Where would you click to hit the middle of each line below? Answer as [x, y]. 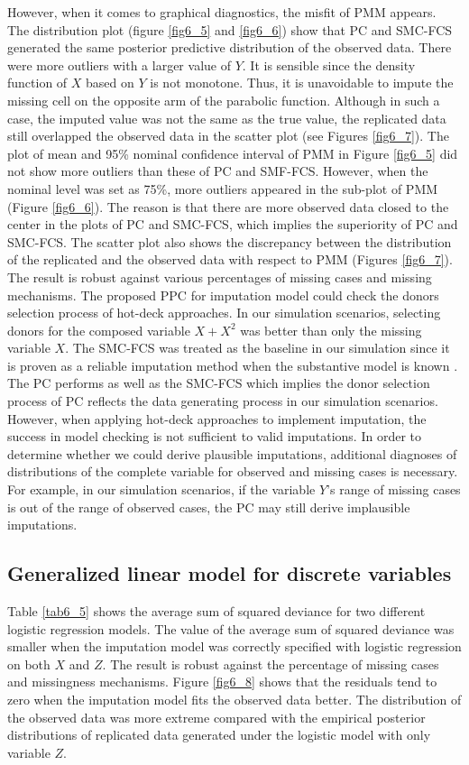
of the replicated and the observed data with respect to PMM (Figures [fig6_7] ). [230, 259]
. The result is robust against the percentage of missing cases [271, 664]
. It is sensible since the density [329, 65]
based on [110, 83]
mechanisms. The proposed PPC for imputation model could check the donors [223, 295]
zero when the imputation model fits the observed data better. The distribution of [234, 699]
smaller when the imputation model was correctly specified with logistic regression [234, 646]
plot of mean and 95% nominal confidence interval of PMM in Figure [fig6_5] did [233, 153]
